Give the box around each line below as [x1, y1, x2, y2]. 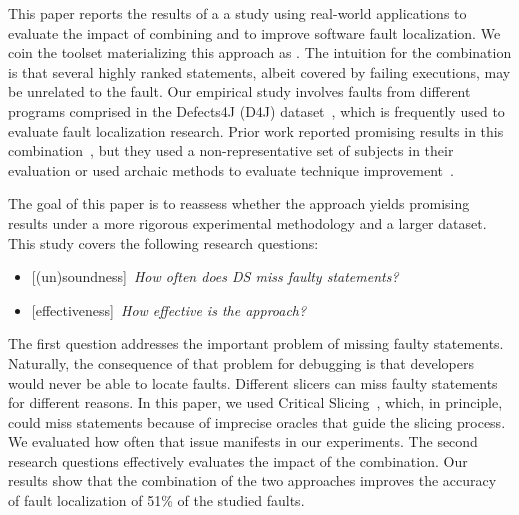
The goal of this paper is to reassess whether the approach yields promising [8, 193, 470, 214]
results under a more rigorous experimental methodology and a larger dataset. [8, 212, 487, 233]
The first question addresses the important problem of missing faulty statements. [8, 333, 504, 354]
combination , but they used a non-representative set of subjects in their [8, 140, 454, 161]
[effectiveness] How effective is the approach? [31, 299, 307, 320]
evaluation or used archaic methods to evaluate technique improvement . [8, 159, 454, 180]
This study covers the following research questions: [8, 232, 319, 253]
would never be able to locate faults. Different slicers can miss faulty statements [8, 372, 498, 393]
